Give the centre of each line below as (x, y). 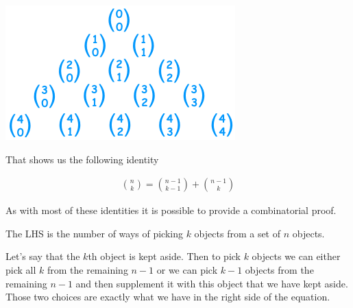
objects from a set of (238, 233)
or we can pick (187, 270)
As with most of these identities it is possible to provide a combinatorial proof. (171, 210)
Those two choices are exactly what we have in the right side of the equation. (168, 297)
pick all (21, 270)
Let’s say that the (43, 256)
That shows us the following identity (82, 159)
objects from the (279, 270)
